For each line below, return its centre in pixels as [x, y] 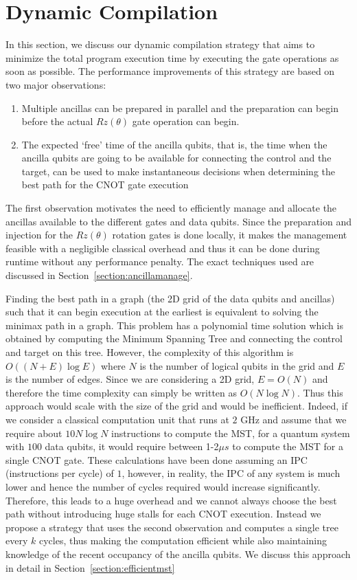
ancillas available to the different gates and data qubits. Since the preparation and [178, 221]
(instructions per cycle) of [60, 473]
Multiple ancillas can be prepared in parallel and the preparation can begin [180, 108]
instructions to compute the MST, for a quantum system [231, 433]
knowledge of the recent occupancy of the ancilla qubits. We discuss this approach [178, 554]
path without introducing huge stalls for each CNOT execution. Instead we [163, 514]
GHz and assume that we [293, 419]
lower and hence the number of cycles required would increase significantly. [163, 486]
